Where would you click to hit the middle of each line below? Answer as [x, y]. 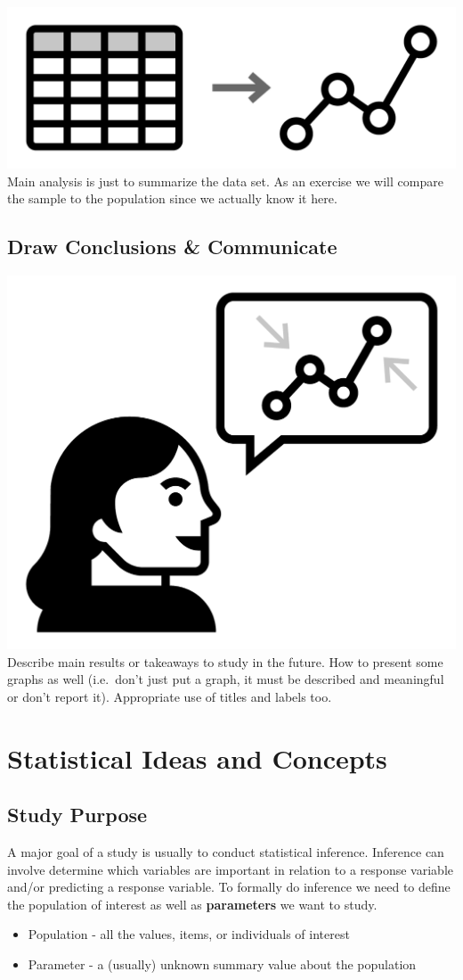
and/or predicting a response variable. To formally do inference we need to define [229, 887]
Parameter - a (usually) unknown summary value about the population [222, 964]
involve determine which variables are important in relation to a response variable [231, 869]
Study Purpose [77, 815]
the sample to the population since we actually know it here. [172, 198]
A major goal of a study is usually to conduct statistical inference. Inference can [226, 851]
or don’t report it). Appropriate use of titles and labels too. [170, 696]
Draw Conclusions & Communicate [172, 247]
